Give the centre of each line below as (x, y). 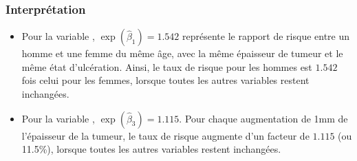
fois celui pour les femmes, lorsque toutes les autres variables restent (165, 80)
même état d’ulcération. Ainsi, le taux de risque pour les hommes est (167, 66)
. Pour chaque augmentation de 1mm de (263, 118)
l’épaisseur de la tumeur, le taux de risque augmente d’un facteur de (165, 135)
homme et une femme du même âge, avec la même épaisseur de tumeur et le (182, 53)
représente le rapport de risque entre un (266, 36)
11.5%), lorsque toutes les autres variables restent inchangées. (151, 149)
